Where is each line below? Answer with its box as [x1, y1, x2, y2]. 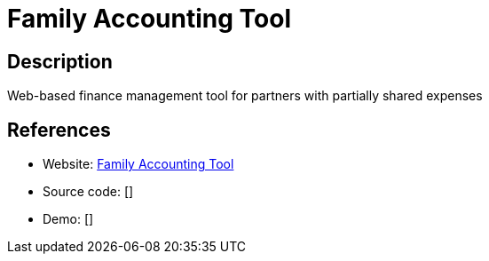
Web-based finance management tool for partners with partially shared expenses [7, 88, 483, 104]
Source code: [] [43, 184, 134, 200]
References [7, 118, 111, 141]
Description [7, 50, 113, 73]
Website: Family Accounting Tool [43, 156, 234, 172]
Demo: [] [43, 211, 94, 227]
